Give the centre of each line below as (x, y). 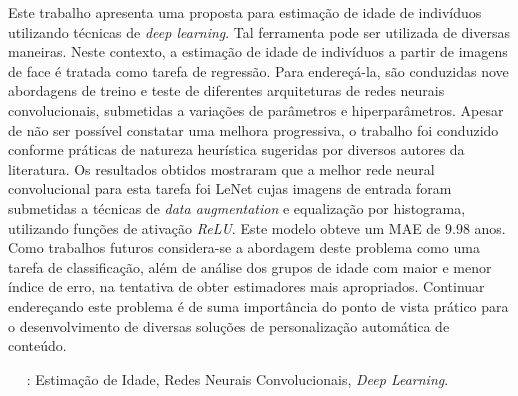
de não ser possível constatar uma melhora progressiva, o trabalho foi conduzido (253, 129)
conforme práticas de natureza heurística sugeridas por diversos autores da (236, 149)
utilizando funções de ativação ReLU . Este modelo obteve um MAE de (224, 227)
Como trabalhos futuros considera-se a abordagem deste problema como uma (244, 247)
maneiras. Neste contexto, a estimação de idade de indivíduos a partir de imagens (258, 51)
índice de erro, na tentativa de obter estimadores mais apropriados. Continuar (246, 286)
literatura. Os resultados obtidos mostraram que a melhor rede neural (221, 168)
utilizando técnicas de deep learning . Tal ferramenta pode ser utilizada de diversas (259, 31)
